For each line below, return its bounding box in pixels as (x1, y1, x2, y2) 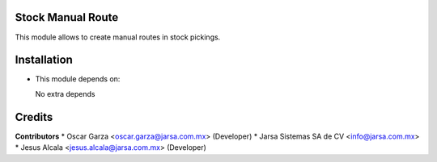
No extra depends (35, 89, 95, 98)
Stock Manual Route (15, 10, 119, 24)
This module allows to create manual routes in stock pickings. (15, 32, 221, 42)
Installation (15, 53, 73, 67)
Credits (15, 110, 53, 124)
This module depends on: (35, 74, 121, 84)
